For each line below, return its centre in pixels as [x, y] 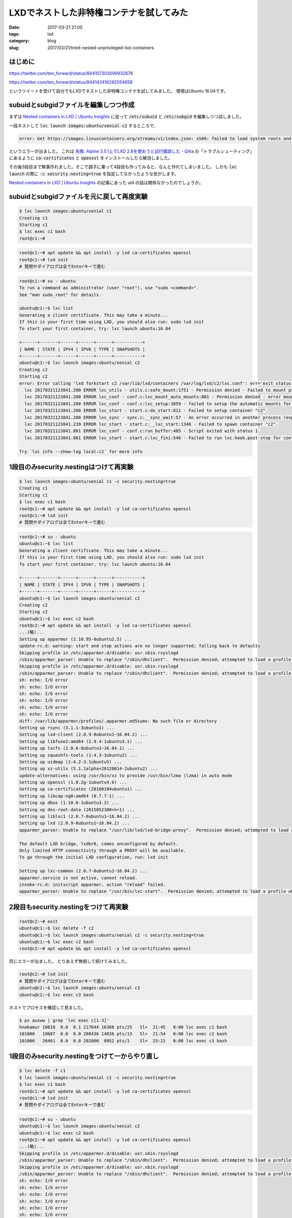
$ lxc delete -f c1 [42, 1071]
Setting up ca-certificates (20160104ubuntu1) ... [81, 789]
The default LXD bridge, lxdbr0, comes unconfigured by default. [99, 844]
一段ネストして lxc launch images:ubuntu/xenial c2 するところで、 [83, 125]
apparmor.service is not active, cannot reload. [78, 878]
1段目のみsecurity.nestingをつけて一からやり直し [84, 1056]
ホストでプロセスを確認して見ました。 [47, 1007]
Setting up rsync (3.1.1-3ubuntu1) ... [67, 728]
